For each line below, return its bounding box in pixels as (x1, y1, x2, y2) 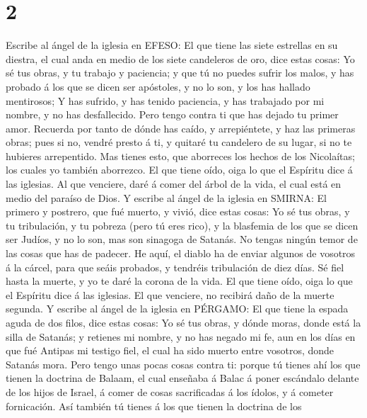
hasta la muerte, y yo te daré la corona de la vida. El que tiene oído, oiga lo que (6, 273, 353, 288)
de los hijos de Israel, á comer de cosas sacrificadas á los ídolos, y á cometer (6, 384, 334, 399)
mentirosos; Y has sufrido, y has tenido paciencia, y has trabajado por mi (6, 93, 325, 108)
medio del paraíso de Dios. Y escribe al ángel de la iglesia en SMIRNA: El (6, 190, 327, 205)
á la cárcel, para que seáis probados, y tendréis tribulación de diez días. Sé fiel (6, 259, 344, 274)
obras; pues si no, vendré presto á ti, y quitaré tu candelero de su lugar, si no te (6, 135, 352, 149)
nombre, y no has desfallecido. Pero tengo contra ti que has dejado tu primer (6, 107, 339, 122)
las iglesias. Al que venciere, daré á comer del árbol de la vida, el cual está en (6, 176, 342, 191)
